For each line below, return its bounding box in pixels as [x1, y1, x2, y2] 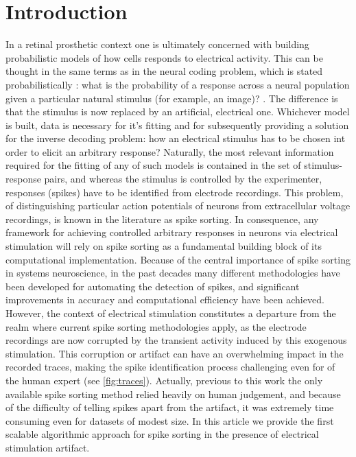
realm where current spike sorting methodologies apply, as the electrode [5, 319, 307, 333]
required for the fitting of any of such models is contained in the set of [5, 158, 301, 172]
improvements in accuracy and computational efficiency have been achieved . [5, 292, 324, 307]
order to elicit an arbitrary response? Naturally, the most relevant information [5, 144, 334, 159]
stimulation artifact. [5, 440, 90, 454]
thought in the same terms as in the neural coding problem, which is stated [5, 64, 323, 78]
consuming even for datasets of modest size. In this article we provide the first [5, 413, 334, 427]
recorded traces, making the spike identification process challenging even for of [5, 360, 335, 374]
